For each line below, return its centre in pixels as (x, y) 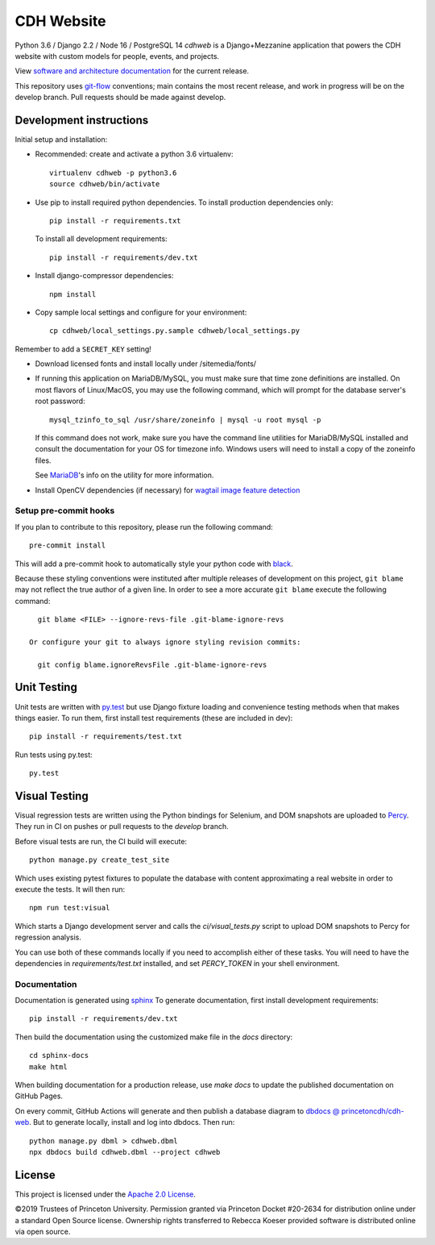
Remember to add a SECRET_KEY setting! (83, 349)
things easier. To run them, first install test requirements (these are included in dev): (154, 718)
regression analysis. (48, 937)
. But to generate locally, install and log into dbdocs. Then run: (132, 1122)
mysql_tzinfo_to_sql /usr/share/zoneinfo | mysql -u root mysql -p (185, 420)
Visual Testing (52, 795)
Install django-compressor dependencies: (104, 276)
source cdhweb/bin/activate (105, 184)
